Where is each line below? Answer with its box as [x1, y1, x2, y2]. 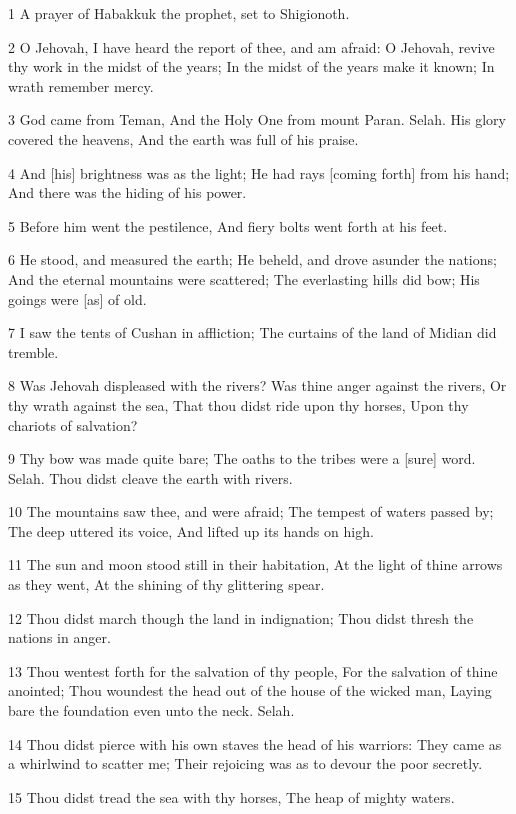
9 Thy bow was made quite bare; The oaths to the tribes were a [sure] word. [8, 448, 476, 469]
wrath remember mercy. [8, 75, 154, 96]
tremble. [8, 341, 59, 362]
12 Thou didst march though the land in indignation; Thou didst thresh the [8, 607, 474, 628]
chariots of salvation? [8, 414, 138, 435]
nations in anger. [8, 627, 111, 648]
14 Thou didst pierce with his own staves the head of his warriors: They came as [8, 733, 502, 754]
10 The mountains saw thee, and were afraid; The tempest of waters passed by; [8, 501, 494, 522]
